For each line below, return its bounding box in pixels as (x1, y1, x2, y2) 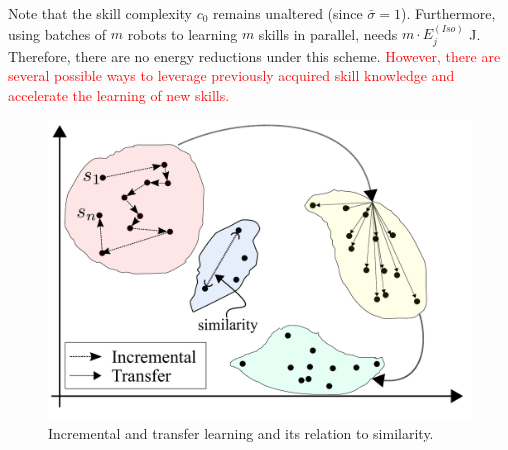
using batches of (8, 23, 107, 44)
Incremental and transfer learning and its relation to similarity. (48, 422, 434, 443)
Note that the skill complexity (8, 3, 193, 23)
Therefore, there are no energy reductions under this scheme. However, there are (8, 45, 501, 66)
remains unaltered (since (213, 3, 363, 23)
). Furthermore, (400, 3, 496, 23)
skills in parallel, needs (258, 23, 398, 44)
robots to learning (127, 23, 238, 44)
